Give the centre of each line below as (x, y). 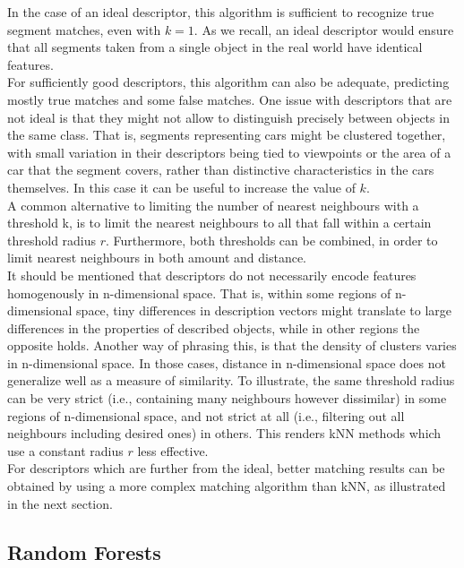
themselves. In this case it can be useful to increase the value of (181, 187)
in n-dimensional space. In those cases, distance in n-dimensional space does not (227, 362)
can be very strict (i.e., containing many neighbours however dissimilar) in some (227, 398)
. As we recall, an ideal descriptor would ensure (324, 29)
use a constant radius (65, 450)
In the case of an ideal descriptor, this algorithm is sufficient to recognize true (221, 12)
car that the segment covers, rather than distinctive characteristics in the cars (221, 170)
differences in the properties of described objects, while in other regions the (214, 327)
